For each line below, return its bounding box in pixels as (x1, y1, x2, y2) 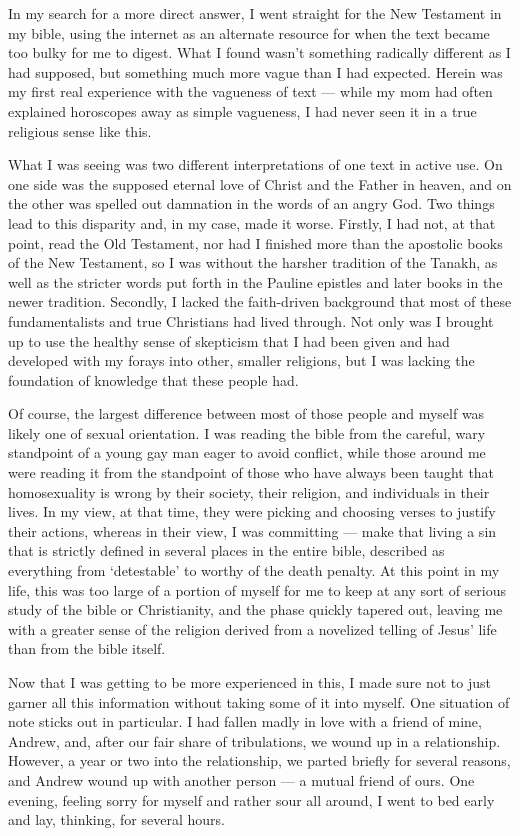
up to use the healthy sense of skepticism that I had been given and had (8, 330, 450, 351)
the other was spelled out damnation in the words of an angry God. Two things (8, 193, 495, 214)
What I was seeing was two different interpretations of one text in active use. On (8, 154, 503, 175)
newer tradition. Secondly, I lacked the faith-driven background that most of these (8, 291, 512, 312)
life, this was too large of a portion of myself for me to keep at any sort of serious (8, 579, 507, 600)
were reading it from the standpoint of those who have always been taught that (8, 462, 495, 483)
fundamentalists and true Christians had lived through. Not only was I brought (8, 310, 494, 331)
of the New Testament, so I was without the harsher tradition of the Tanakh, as (8, 252, 498, 273)
